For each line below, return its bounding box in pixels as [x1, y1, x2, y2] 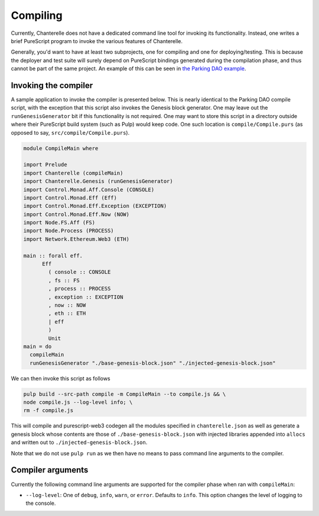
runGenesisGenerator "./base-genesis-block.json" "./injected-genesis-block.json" [30, 360, 276, 366]
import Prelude [23, 161, 67, 168]
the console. [25, 499, 56, 507]
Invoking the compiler [11, 80, 93, 90]
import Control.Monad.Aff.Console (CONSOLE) [23, 186, 155, 193]
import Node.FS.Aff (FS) [23, 219, 96, 226]
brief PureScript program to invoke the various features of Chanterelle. [11, 37, 183, 44]
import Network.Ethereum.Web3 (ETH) [23, 236, 130, 242]
